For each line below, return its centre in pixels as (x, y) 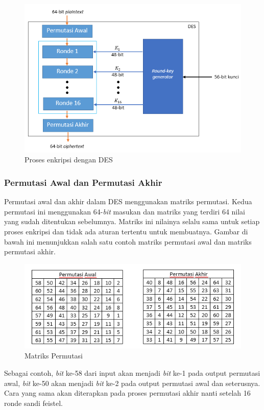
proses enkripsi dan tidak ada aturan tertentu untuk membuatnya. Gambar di (126, 231)
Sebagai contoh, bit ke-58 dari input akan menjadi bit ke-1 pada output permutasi (132, 372)
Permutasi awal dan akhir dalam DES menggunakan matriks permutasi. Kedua (128, 201)
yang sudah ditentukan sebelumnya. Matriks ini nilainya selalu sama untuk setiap (132, 221)
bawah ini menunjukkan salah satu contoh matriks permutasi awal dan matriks (128, 241)
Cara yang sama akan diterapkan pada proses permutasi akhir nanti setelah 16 (127, 393)
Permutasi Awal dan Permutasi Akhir (83, 182)
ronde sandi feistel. (33, 403)
